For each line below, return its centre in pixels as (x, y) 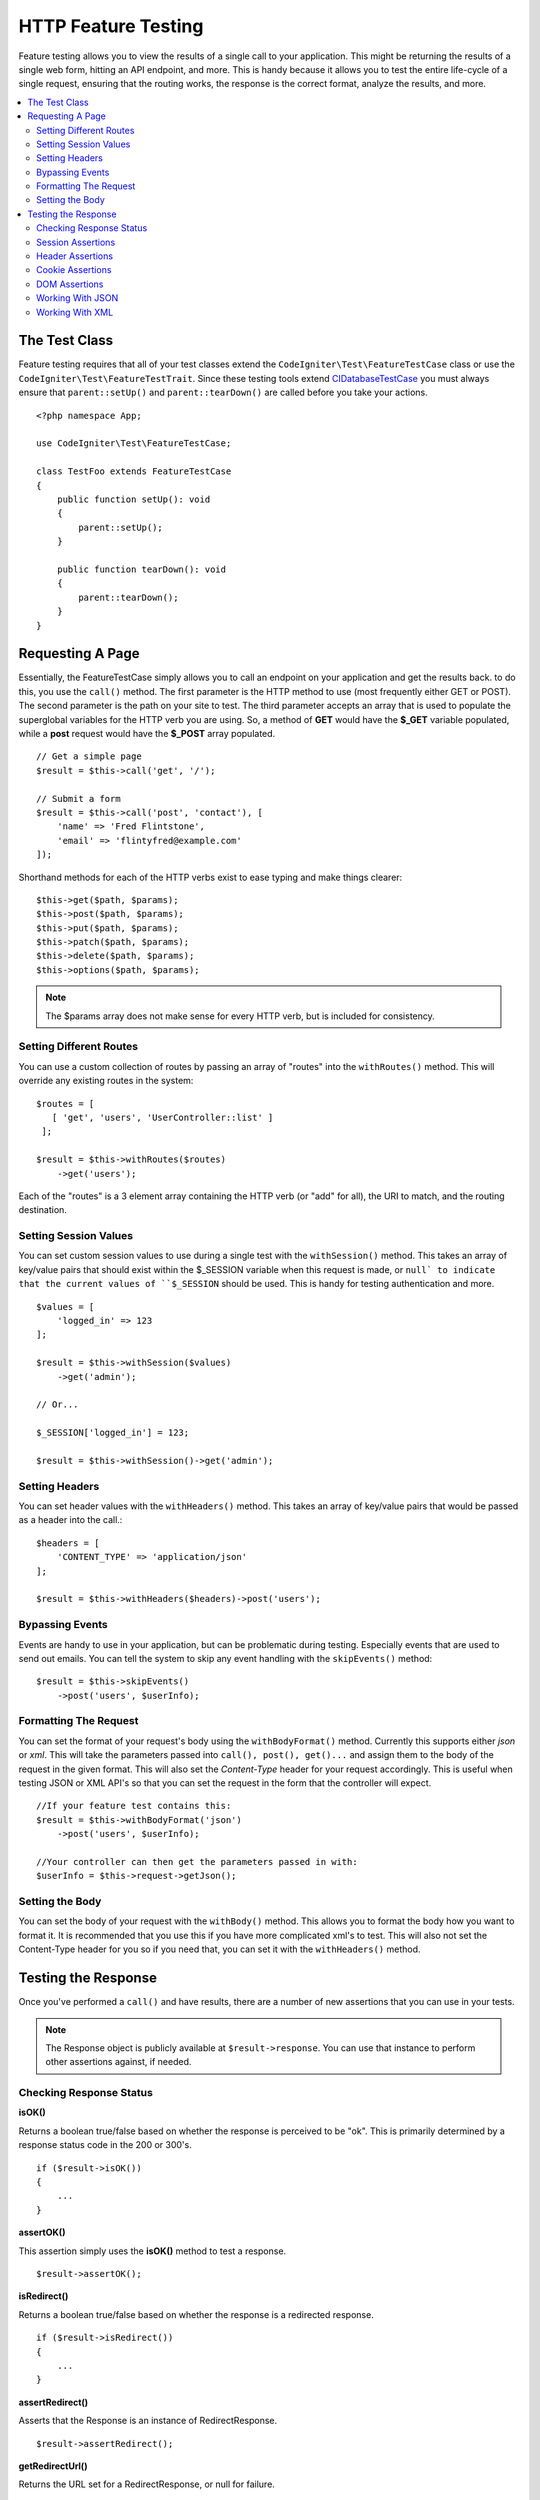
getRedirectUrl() (53, 2466)
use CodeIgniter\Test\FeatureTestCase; (134, 443)
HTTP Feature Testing (111, 26)
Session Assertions (76, 242)
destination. (42, 1210)
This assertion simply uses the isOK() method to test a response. (152, 2251)
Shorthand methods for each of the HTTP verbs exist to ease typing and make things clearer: (210, 877)
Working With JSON (77, 298)
